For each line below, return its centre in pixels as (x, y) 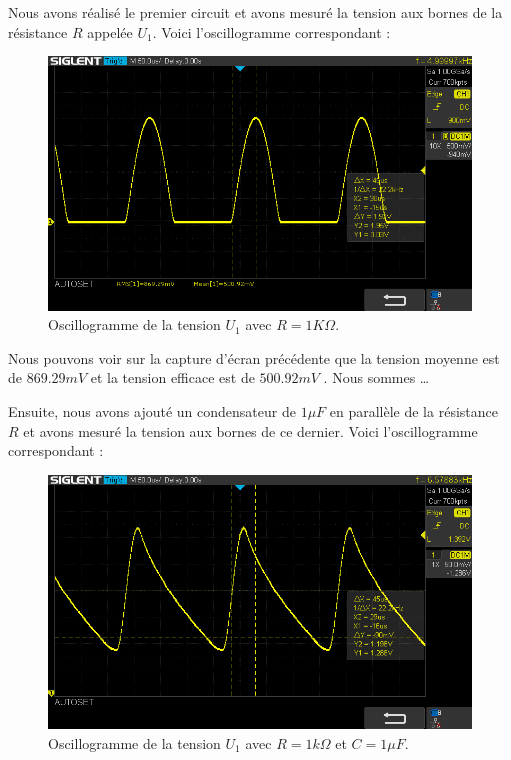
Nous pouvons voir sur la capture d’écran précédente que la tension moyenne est (254, 357)
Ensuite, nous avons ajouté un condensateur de (152, 410)
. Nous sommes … (376, 377)
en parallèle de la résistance (413, 410)
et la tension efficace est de (172, 377)
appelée (110, 31)
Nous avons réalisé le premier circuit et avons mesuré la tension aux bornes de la (255, 12)
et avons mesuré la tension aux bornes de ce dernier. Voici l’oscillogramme (250, 430)
